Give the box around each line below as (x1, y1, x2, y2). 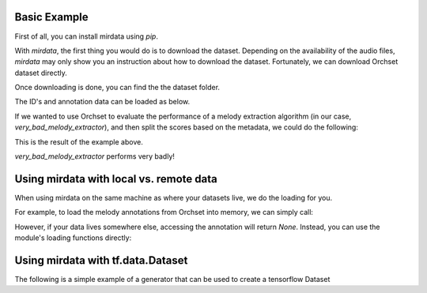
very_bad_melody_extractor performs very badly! (14, 152, 176, 161)
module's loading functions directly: (14, 233, 132, 242)
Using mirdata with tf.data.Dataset (14, 254, 188, 267)
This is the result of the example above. (14, 137, 144, 146)
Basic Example (14, 10, 89, 24)
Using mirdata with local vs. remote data (14, 172, 217, 186)
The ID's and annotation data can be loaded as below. (14, 97, 191, 107)
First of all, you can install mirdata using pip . (14, 32, 158, 41)
